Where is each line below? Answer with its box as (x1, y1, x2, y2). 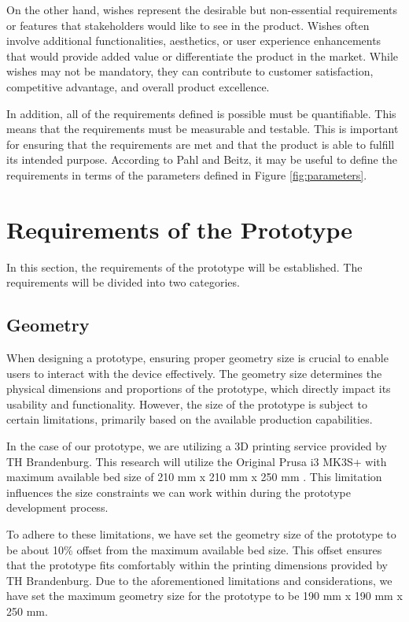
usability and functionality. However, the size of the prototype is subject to (6, 395, 367, 412)
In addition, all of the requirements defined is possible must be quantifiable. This (6, 105, 396, 121)
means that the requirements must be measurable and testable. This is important (6, 120, 399, 137)
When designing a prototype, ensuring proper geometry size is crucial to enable (6, 350, 389, 366)
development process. (6, 499, 109, 516)
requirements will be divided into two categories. (6, 274, 240, 291)
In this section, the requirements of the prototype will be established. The (6, 258, 363, 275)
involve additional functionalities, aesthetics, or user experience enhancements (6, 32, 381, 49)
